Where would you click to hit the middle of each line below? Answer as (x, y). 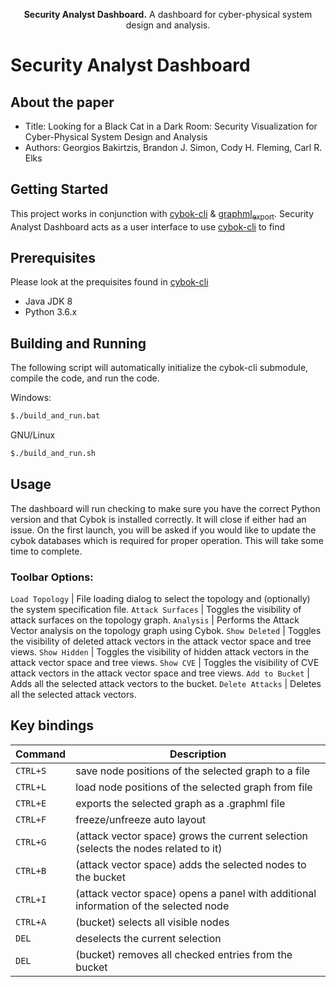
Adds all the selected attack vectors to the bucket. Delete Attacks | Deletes (166, 684)
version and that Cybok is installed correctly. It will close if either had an (158, 519)
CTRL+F (31, 819)
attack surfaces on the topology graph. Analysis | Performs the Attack (155, 620)
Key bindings (52, 725)
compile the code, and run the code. (85, 378)
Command (41, 754)
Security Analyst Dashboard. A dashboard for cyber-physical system (168, 14)
